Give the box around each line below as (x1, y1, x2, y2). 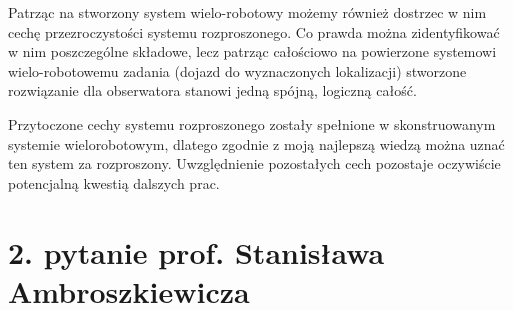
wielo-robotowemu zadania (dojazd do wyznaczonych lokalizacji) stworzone (8, 60, 467, 81)
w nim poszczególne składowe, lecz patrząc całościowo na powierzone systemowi (8, 41, 497, 62)
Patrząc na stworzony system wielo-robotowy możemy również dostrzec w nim (8, 2, 487, 22)
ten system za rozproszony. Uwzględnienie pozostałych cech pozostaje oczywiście (8, 153, 501, 174)
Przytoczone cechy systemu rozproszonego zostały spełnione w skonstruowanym (8, 113, 496, 134)
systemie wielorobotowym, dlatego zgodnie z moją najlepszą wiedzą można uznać (8, 133, 505, 154)
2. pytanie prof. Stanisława (8, 231, 385, 272)
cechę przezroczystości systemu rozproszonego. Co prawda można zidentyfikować (8, 21, 500, 42)
